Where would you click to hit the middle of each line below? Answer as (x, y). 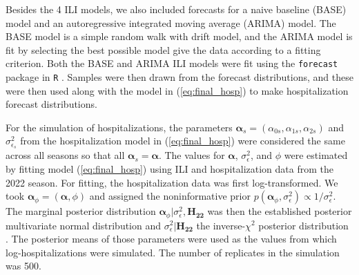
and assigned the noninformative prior (170, 196)
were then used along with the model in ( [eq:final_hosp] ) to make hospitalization (177, 90)
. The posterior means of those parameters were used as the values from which (171, 239)
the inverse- (221, 225)
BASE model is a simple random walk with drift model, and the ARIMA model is (179, 36)
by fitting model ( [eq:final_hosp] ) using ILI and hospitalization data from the (169, 168)
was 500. (23, 266)
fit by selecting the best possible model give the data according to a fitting (163, 49)
